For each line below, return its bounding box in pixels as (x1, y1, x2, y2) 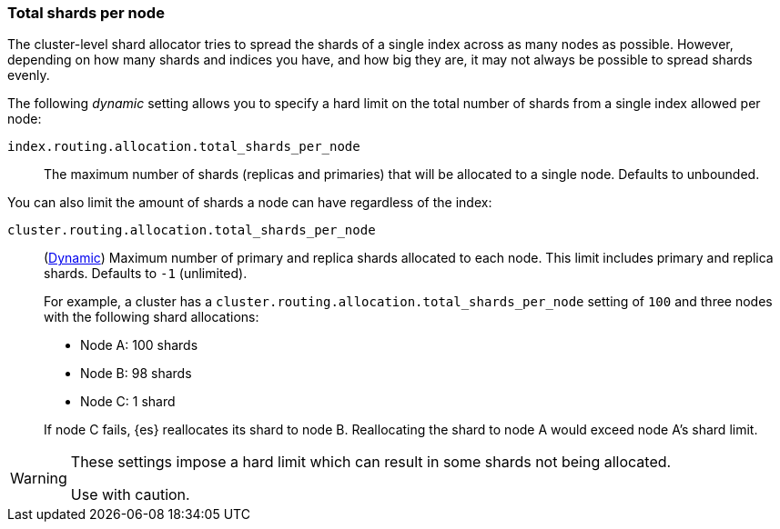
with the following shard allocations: (44, 309, 259, 325)
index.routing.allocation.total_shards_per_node (7, 139, 360, 155)
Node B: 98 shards (80, 365, 192, 382)
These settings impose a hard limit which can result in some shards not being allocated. (70, 453, 672, 472)
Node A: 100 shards (80, 337, 198, 354)
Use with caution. (70, 485, 190, 504)
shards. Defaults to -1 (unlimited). (44, 265, 248, 282)
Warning (10, 469, 67, 488)
